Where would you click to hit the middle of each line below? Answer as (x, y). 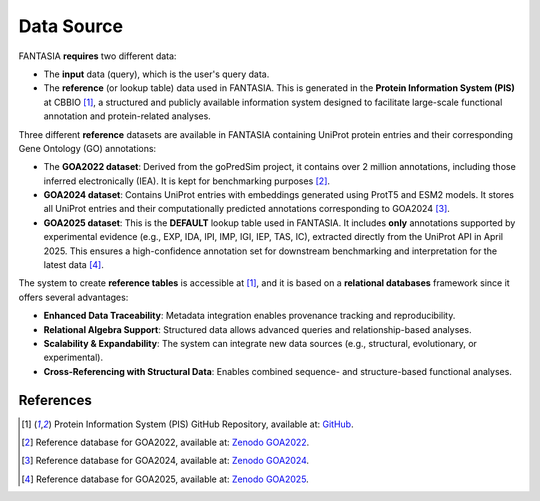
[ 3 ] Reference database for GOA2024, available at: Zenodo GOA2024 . (165, 461)
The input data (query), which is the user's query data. (156, 74)
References (55, 400)
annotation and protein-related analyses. (127, 116)
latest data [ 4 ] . (73, 265)
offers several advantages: (73, 297)
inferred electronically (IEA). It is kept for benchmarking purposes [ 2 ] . (186, 181)
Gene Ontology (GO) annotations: (87, 148)
